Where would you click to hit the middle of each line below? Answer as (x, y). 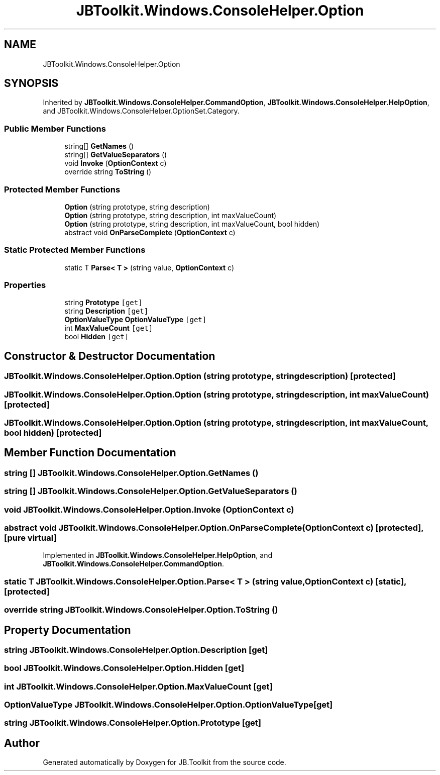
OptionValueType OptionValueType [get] (136, 320)
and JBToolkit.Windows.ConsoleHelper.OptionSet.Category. (141, 111)
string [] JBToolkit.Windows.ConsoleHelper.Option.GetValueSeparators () (151, 491)
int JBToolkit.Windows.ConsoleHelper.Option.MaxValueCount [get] (138, 686)
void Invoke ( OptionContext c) (116, 163)
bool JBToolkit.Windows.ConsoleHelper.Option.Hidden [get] (124, 668)
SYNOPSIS (31, 83)
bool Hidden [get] (97, 337)
